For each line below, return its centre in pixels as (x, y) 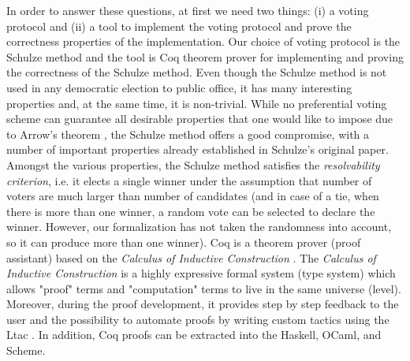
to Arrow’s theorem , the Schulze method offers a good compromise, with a (188, 134)
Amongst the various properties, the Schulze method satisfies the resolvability (193, 164)
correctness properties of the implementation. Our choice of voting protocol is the (203, 41)
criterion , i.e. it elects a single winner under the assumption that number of (189, 180)
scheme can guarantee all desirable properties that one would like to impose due (200, 119)
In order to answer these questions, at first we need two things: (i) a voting (188, 10)
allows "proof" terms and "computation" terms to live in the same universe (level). (204, 288)
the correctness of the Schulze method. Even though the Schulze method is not (197, 72)
